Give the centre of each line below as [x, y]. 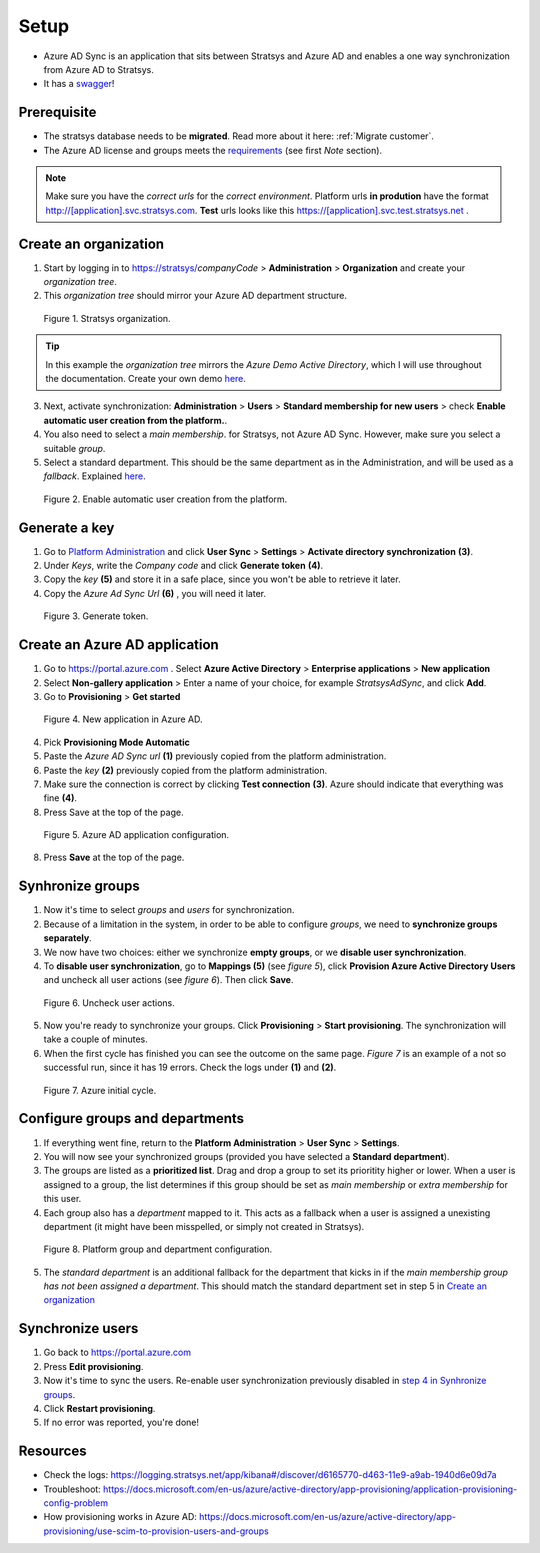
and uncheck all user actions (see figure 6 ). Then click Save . [168, 980]
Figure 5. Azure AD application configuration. [136, 835]
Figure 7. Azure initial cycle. [100, 1090]
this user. [62, 1199]
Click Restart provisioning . [99, 1408]
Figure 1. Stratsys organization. [107, 318]
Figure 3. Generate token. [96, 616]
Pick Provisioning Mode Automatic [116, 742]
